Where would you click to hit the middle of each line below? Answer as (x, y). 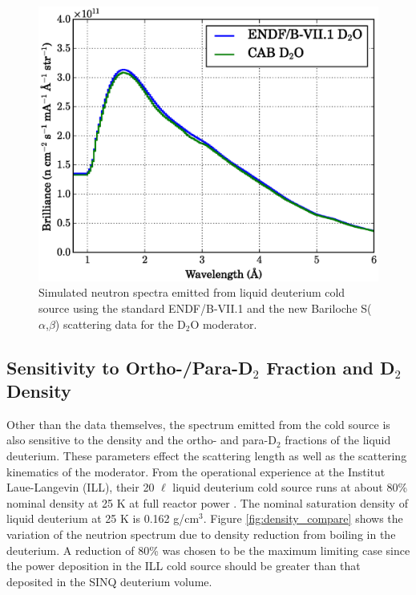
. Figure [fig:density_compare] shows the (303, 518)
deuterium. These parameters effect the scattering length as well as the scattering (207, 455)
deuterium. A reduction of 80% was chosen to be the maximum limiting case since (208, 550)
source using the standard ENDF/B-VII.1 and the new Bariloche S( (205, 308)
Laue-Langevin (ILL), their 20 (81, 487)
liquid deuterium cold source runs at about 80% (290, 487)
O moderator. (224, 324)
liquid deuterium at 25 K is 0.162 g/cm (103, 518)
